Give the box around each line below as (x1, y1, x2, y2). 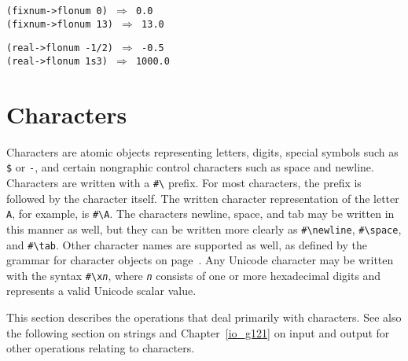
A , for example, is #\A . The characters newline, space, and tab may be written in (6, 205, 395, 222)
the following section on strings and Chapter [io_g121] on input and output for (6, 324, 390, 341)
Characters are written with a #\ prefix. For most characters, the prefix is (6, 175, 362, 190)
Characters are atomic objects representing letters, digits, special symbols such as (6, 143, 399, 160)
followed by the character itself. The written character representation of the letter (6, 190, 399, 206)
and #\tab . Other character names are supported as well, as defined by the (6, 236, 368, 252)
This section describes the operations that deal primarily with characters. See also (6, 309, 402, 326)
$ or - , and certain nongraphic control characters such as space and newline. (6, 159, 374, 175)
